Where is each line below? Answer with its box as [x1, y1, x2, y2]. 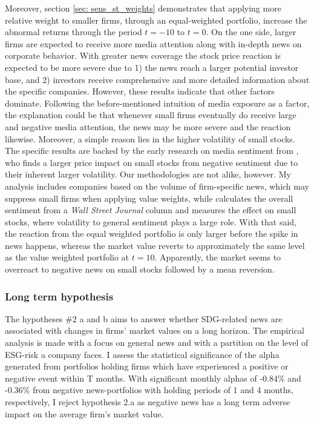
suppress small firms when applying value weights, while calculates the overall [5, 191, 293, 204]
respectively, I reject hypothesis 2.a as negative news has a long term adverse [5, 396, 290, 408]
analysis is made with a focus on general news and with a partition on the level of [5, 336, 309, 349]
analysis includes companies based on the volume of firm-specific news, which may [5, 179, 309, 192]
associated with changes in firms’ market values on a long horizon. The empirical [5, 324, 304, 337]
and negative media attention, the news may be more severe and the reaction [5, 120, 291, 133]
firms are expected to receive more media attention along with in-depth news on [5, 37, 302, 50]
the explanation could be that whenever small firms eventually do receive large [5, 108, 296, 121]
